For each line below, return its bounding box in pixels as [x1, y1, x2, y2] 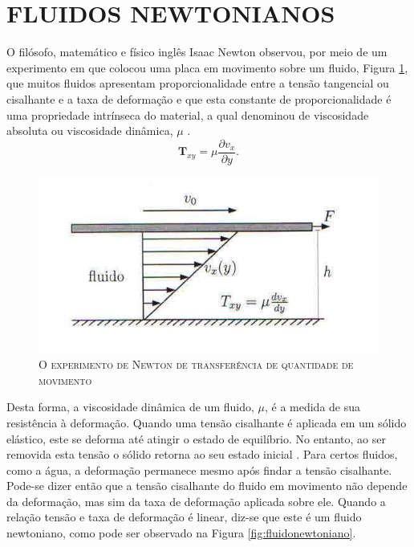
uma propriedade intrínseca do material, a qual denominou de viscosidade [6, 106, 369, 123]
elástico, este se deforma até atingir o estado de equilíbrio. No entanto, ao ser [6, 430, 386, 447]
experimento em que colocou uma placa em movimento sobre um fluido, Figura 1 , [6, 59, 408, 76]
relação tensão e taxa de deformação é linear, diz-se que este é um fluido [6, 508, 362, 525]
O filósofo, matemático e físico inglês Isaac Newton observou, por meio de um [6, 43, 388, 60]
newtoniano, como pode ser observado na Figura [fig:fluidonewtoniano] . [6, 525, 356, 541]
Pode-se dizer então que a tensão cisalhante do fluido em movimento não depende [6, 477, 408, 494]
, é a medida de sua [264, 398, 361, 415]
